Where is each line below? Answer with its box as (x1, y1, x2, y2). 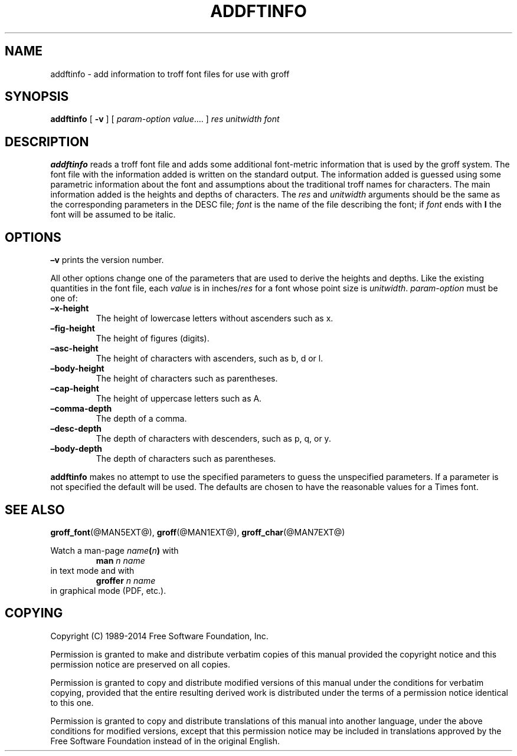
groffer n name (96, 575, 156, 586)
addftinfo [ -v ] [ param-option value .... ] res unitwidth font (50, 114, 280, 124)
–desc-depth (50, 423, 102, 434)
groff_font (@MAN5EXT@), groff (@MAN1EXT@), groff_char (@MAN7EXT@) (50, 527, 345, 537)
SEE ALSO (5, 502, 65, 517)
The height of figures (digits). (96, 333, 210, 344)
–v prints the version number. (50, 255, 164, 265)
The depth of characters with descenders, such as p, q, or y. (96, 433, 331, 444)
